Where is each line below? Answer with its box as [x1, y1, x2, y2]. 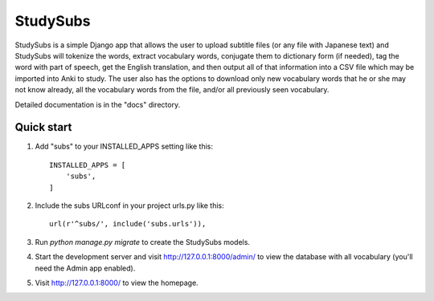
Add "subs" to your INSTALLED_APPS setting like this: [35, 141, 213, 152]
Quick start [14, 120, 72, 134]
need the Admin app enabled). [35, 263, 136, 273]
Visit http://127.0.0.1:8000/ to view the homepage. [35, 278, 199, 287]
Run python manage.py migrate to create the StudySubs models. [35, 237, 251, 246]
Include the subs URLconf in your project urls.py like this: [35, 201, 224, 210]
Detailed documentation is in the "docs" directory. [14, 100, 181, 109]
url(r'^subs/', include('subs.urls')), [49, 219, 207, 229]
